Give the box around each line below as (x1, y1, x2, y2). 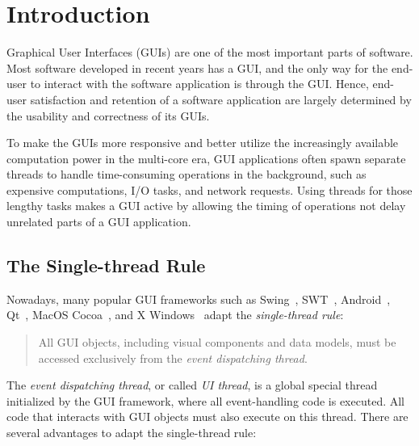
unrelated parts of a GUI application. (6, 213, 191, 230)
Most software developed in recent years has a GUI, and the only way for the (6, 59, 388, 76)
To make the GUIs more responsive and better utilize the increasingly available (6, 134, 399, 151)
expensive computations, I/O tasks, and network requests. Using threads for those (6, 181, 413, 198)
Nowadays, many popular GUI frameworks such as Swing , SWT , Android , (6, 290, 391, 307)
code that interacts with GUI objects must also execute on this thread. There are (6, 408, 409, 425)
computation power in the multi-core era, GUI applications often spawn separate (6, 149, 406, 166)
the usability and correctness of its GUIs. (6, 107, 210, 124)
